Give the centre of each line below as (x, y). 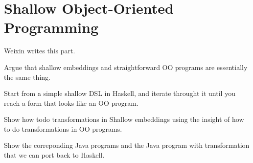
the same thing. (27, 77)
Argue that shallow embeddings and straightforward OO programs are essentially (126, 67)
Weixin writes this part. (40, 51)
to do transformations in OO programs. (63, 128)
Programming (51, 27)
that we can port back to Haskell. (54, 155)
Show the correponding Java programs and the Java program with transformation (127, 145)
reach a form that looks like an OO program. (71, 103)
